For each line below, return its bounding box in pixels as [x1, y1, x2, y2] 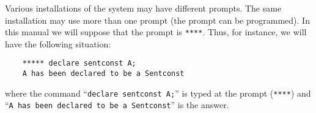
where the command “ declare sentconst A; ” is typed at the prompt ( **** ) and [5, 86, 311, 99]
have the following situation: [5, 37, 111, 50]
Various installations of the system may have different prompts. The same [5, 2, 282, 14]
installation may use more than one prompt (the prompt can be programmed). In [5, 13, 310, 26]
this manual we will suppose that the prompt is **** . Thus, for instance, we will [5, 26, 307, 38]
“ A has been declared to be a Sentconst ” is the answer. [5, 98, 229, 111]
